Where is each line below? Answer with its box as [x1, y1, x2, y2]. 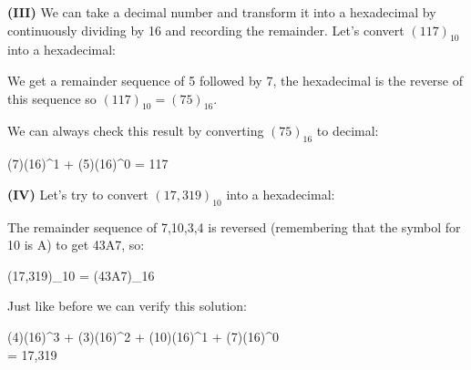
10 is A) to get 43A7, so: [7, 235, 145, 254]
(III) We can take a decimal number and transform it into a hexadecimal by [7, 3, 436, 21]
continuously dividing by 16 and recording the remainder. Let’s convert [7, 20, 404, 39]
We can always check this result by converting [7, 121, 264, 140]
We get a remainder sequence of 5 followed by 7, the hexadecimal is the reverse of [7, 70, 464, 89]
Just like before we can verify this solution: [7, 296, 248, 315]
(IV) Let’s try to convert [7, 184, 148, 203]
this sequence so [7, 88, 97, 108]
